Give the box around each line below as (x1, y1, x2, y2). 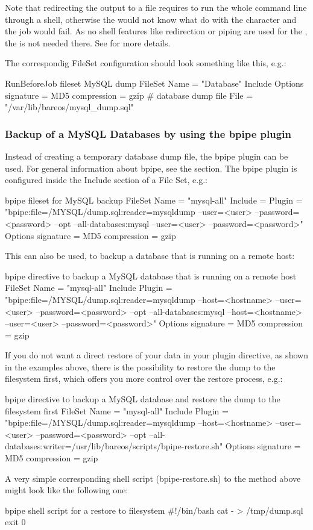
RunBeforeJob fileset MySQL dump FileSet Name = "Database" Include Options (5, 76, 304, 89)
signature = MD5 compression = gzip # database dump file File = (5, 89, 253, 101)
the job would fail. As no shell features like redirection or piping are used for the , (5, 25, 308, 37)
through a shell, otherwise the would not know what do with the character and (5, 13, 297, 25)
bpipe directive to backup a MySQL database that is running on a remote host (5, 269, 297, 282)
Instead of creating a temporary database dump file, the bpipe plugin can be (5, 149, 288, 162)
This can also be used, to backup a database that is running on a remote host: (5, 249, 295, 262)
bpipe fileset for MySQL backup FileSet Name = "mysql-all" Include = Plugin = (5, 193, 303, 206)
